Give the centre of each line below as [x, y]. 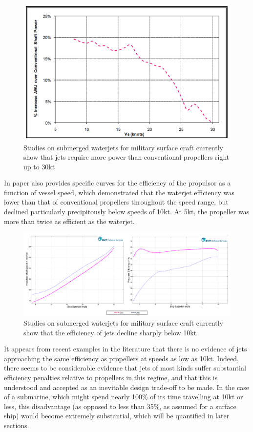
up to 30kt [39, 166]
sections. [17, 425]
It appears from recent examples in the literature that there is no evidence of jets [126, 349]
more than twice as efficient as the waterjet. [69, 221]
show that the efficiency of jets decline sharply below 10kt [110, 332]
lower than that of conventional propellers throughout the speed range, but [116, 202]
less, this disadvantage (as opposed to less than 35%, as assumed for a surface [120, 406]
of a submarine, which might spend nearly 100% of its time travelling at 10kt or [124, 397]
